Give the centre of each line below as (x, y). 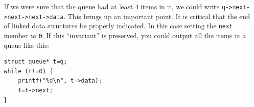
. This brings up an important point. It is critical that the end (157, 16)
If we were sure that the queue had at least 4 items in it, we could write (112, 6)
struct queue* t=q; (35, 62)
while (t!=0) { (29, 71)
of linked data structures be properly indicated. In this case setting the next (118, 26)
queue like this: (27, 45)
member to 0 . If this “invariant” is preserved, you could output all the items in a (125, 35)
